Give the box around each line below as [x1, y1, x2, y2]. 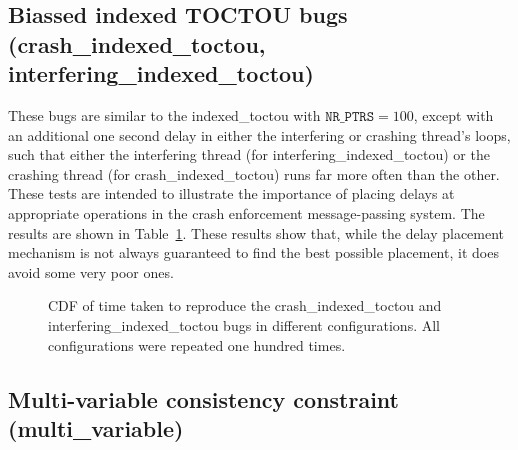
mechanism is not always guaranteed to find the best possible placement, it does [8, 242, 499, 263]
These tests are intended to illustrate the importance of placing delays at [8, 183, 455, 204]
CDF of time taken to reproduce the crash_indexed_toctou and [48, 295, 442, 316]
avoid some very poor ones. [8, 261, 174, 282]
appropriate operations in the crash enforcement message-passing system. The [8, 202, 485, 223]
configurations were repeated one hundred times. [48, 334, 346, 355]
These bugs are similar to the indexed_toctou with [8, 104, 321, 125]
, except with [413, 104, 494, 125]
